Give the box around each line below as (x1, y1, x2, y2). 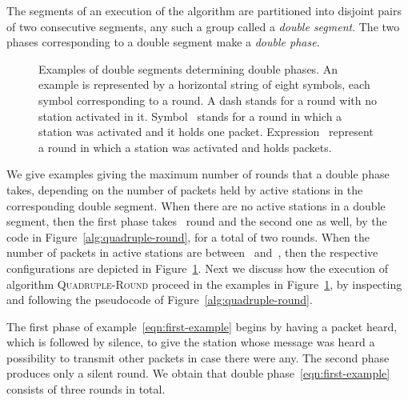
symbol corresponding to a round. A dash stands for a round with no (38, 91, 377, 108)
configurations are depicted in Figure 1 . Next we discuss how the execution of (6, 259, 389, 276)
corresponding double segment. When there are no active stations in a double (6, 197, 386, 214)
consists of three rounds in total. (6, 381, 166, 398)
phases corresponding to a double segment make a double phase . (6, 34, 320, 50)
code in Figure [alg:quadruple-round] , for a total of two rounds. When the (6, 228, 370, 245)
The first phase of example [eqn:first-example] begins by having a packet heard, (6, 318, 398, 334)
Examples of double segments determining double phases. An (38, 60, 338, 77)
